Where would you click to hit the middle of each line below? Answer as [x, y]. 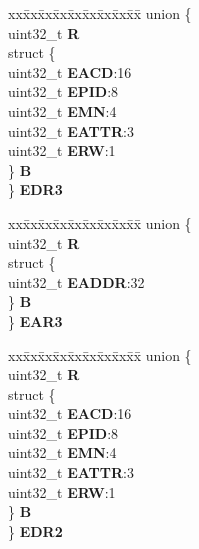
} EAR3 [35, 320]
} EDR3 [35, 189]
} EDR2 [35, 530]
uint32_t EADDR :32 [76, 281]
